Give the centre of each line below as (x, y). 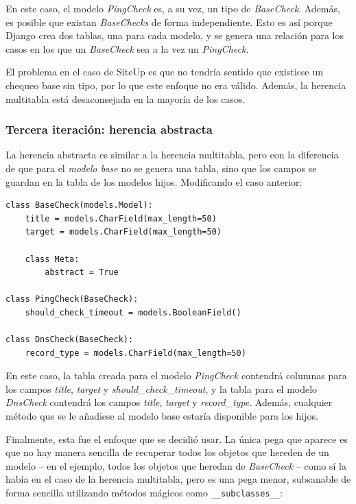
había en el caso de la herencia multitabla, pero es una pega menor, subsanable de (178, 479)
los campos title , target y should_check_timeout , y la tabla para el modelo (162, 388)
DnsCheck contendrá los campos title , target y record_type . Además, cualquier (169, 402)
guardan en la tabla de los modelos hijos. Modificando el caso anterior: (154, 181)
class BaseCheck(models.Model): (79, 205)
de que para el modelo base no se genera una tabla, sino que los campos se (161, 168)
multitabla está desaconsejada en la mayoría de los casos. (126, 98)
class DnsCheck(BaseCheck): (70, 340)
